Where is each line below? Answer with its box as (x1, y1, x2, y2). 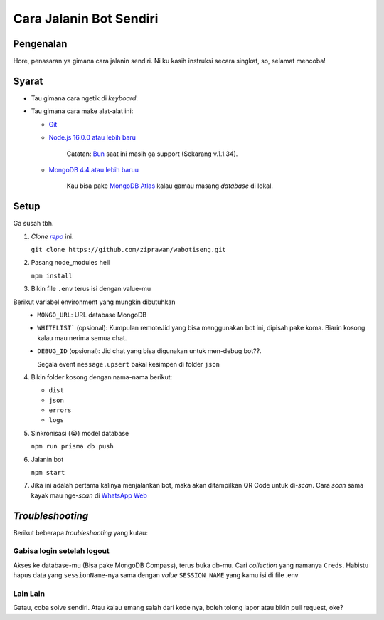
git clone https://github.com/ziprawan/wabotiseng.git (31, 246, 227, 253)
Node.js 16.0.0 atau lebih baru (48, 133, 137, 142)
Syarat (13, 75, 43, 87)
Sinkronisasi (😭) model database (31, 429, 129, 437)
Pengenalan (13, 38, 68, 50)
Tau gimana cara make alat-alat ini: (31, 107, 134, 115)
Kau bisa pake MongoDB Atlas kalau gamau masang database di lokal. (66, 182, 274, 190)
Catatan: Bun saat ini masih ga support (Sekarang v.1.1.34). (66, 149, 238, 158)
